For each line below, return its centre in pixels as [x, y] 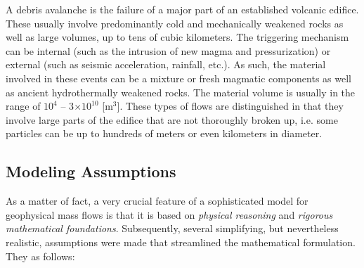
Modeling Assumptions [91, 171]
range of [23, 106]
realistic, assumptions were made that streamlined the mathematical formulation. [181, 242]
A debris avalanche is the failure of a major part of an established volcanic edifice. [182, 9]
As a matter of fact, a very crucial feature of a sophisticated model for [157, 201]
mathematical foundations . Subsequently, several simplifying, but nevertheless [172, 228]
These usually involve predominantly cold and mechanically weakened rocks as [175, 23]
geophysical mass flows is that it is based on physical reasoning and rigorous [169, 214]
